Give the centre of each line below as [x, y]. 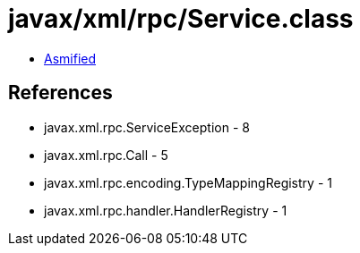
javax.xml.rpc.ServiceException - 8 [147, 127]
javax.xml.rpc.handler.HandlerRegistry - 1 [166, 210]
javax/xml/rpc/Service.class [181, 19]
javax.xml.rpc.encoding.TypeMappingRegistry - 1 [188, 182]
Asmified [70, 58]
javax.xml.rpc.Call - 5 [106, 155]
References [60, 93]
